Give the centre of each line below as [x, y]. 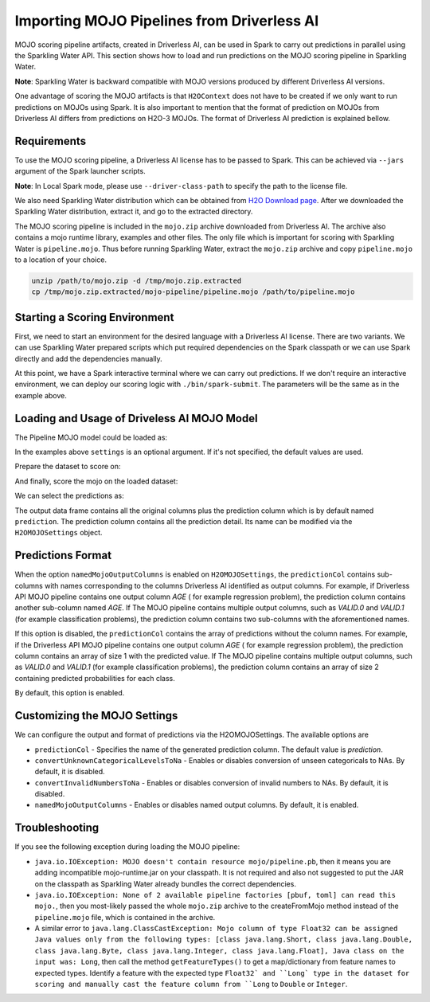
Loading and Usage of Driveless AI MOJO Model [136, 418]
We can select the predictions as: [69, 496]
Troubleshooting [57, 828]
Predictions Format [63, 556]
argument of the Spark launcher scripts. [80, 171]
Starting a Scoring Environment [94, 317]
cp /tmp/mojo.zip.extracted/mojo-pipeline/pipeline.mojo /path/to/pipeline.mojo [193, 292]
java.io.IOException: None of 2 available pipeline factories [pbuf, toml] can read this [215, 895]
